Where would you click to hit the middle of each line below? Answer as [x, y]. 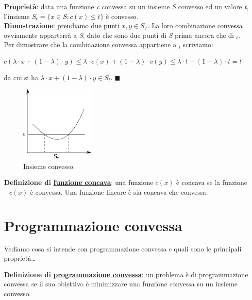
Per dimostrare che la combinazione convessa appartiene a [90, 44]
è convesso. [122, 16]
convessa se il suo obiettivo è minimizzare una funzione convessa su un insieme [121, 284]
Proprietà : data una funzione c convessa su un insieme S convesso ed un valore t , [126, 6]
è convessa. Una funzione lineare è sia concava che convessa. [119, 192]
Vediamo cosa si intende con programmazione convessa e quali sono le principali [123, 248]
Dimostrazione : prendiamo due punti [62, 25]
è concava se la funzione [212, 182]
